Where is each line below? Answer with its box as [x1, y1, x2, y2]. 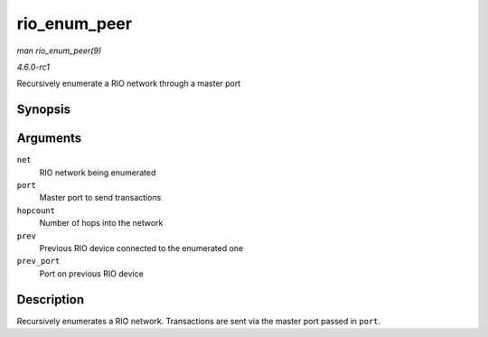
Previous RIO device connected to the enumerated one [39, 242, 244, 253]
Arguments [16, 131, 82, 146]
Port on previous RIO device [39, 267, 144, 279]
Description [16, 292, 85, 307]
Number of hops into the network [39, 218, 164, 229]
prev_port [16, 256, 61, 267]
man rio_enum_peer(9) [16, 45, 102, 56]
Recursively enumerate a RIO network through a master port [16, 78, 241, 89]
